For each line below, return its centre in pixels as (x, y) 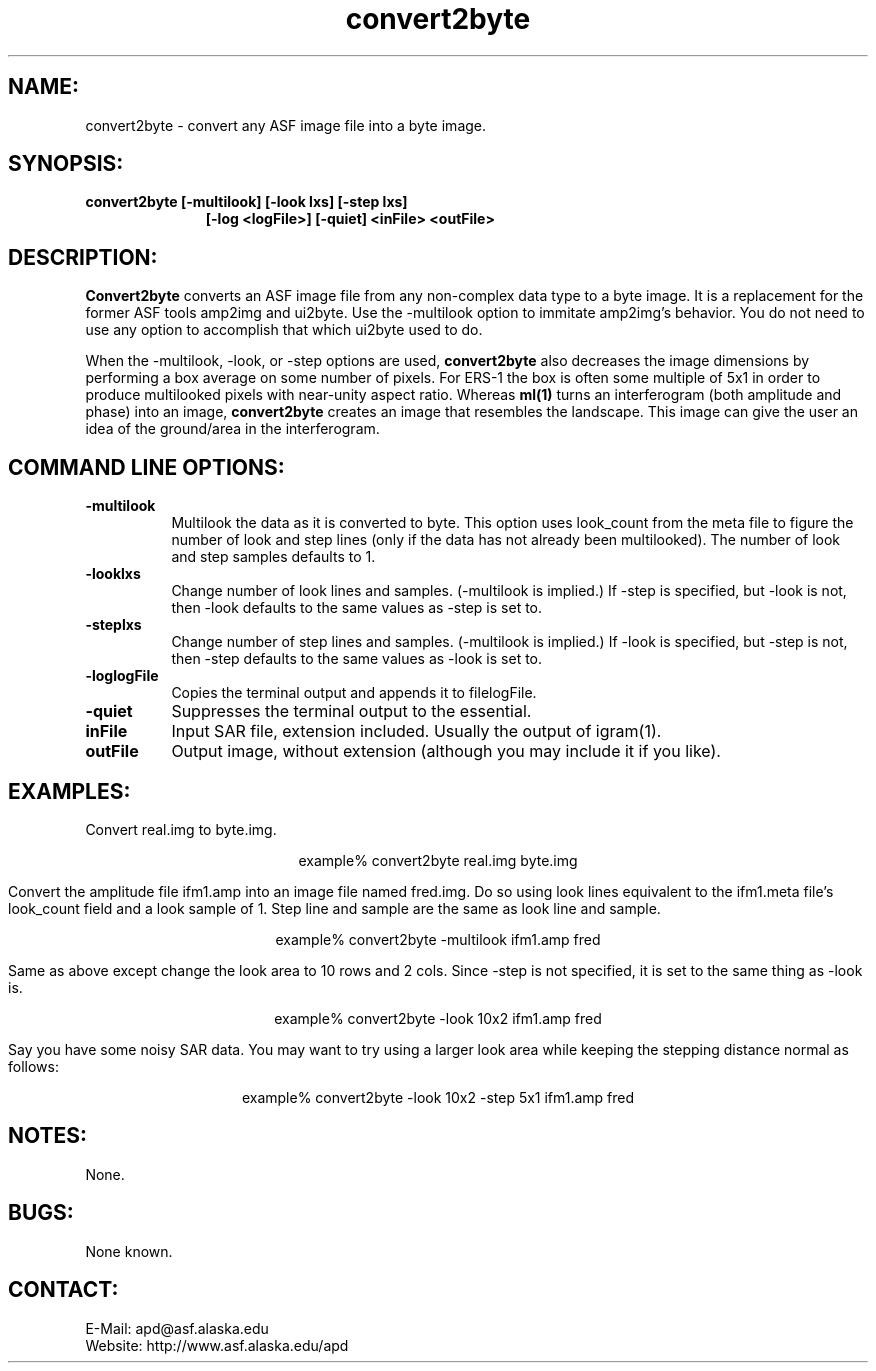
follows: (33, 1066)
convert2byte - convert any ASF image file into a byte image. (286, 125)
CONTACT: (63, 1290)
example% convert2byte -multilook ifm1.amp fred (438, 939)
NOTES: (48, 1136)
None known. (129, 1251)
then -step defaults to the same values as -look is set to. (357, 659)
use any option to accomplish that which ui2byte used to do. (284, 330)
